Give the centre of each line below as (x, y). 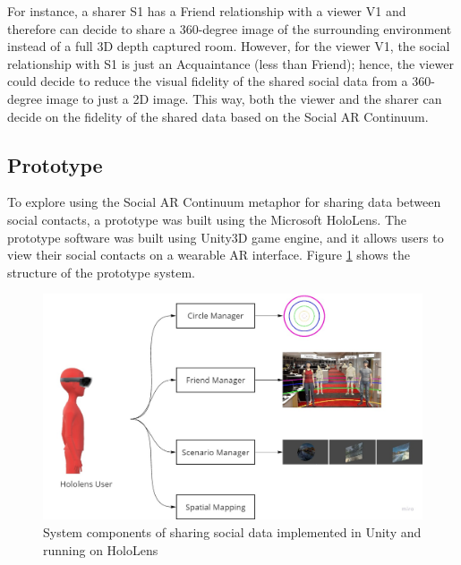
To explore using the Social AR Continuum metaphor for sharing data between (224, 202)
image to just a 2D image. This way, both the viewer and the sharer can (244, 98)
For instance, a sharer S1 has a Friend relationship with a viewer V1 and (207, 11)
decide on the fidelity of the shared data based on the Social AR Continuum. (218, 116)
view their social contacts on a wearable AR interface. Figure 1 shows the (209, 255)
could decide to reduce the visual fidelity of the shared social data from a (208, 81)
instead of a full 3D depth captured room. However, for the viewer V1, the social (229, 46)
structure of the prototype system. (101, 272)
